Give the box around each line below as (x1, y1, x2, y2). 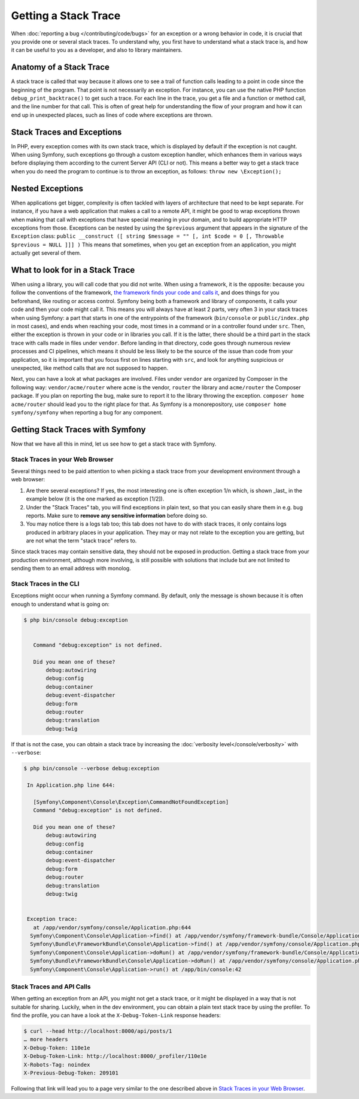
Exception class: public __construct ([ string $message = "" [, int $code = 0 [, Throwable (11, 233, 284, 240)
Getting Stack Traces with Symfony (11, 425, 146, 435)
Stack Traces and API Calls (11, 982, 91, 991)
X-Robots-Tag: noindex (23, 1061, 90, 1068)
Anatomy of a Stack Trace (11, 62, 110, 72)
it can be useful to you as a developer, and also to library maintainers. (11, 47, 182, 54)
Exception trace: (27, 915, 78, 923)
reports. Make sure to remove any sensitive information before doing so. (26, 512, 208, 519)
